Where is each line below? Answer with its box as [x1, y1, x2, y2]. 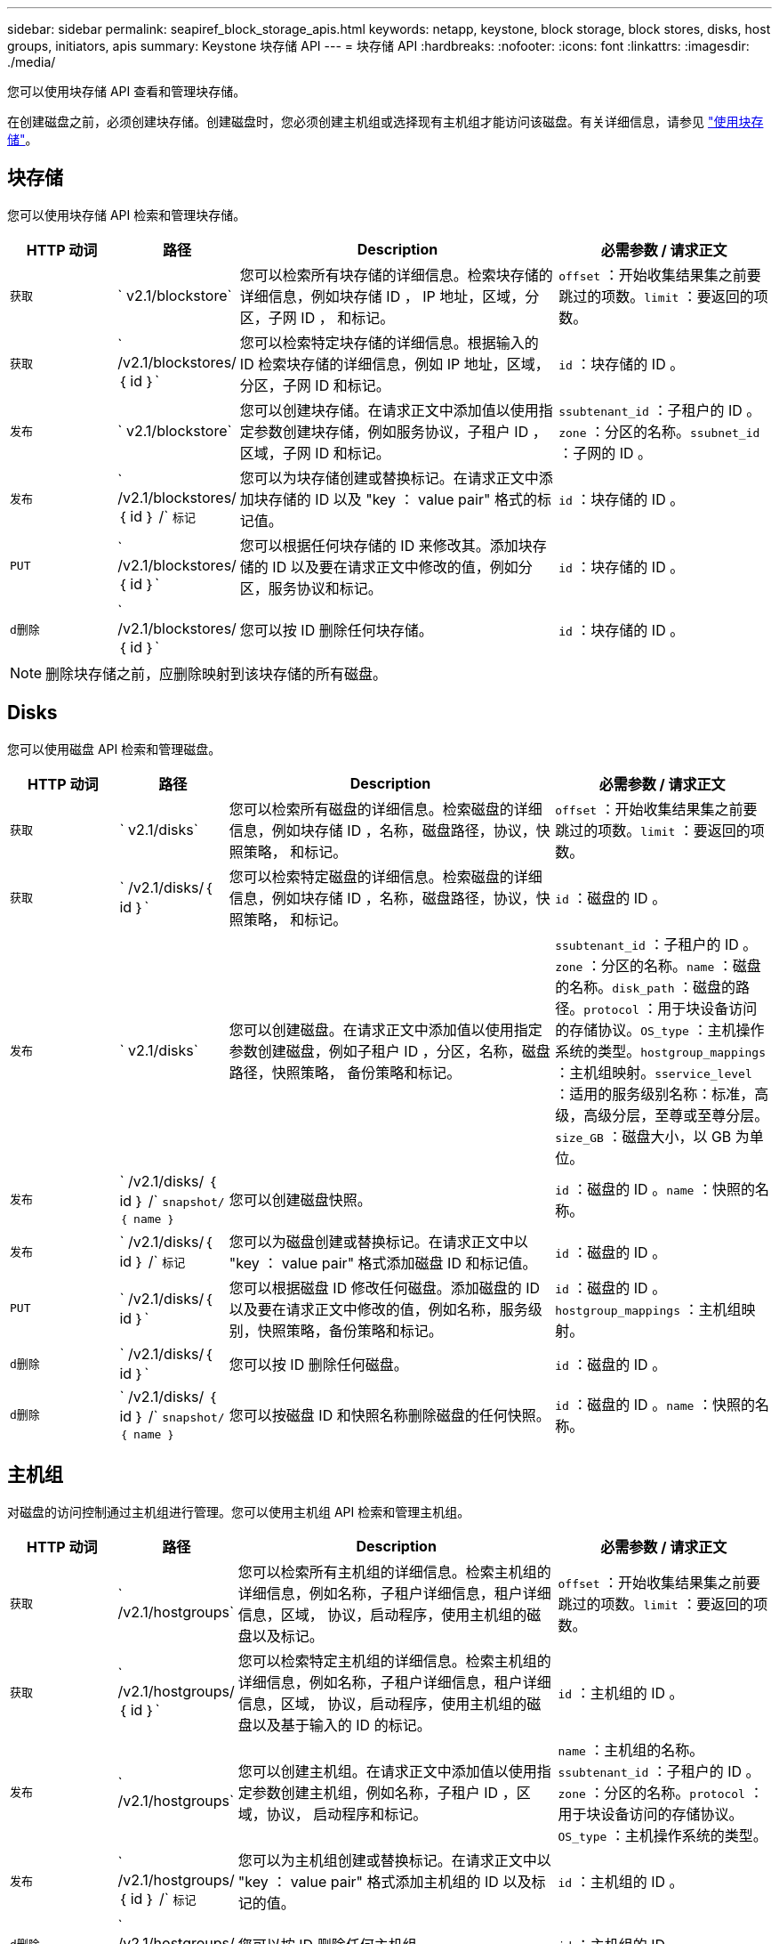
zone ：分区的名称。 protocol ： [558, 1783, 764, 1802]
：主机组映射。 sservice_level [555, 1063, 752, 1081]
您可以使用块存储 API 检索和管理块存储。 [7, 207, 246, 223]
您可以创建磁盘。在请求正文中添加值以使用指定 [229, 1020, 542, 1039]
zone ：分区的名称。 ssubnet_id [558, 422, 760, 441]
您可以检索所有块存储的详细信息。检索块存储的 [239, 265, 553, 284]
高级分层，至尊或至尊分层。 [583, 1106, 769, 1124]
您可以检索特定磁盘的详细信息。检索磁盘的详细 [229, 867, 542, 886]
